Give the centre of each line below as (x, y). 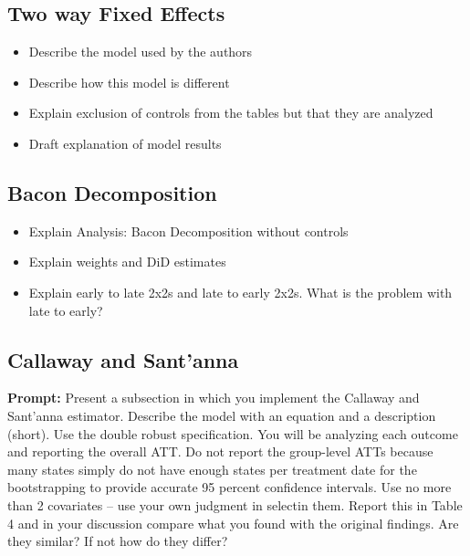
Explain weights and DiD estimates (127, 262)
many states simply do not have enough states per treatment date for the (212, 469)
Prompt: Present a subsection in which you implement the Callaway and (214, 398)
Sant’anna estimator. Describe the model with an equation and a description (222, 415)
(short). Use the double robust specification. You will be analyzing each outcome (233, 433)
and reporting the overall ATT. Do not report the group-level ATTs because (220, 451)
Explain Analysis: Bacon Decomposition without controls (188, 231)
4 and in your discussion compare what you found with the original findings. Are (233, 523)
